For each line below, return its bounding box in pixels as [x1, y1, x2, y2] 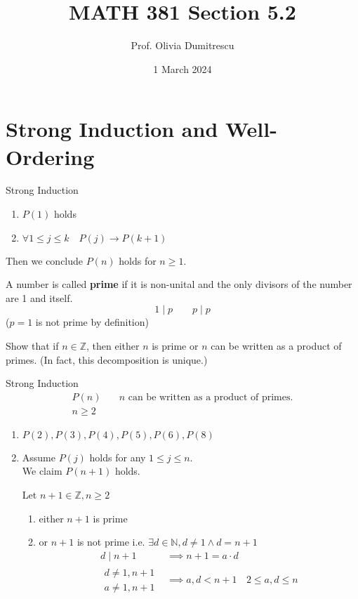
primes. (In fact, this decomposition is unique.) [6, 352, 208, 367]
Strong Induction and [6, 114, 218, 143]
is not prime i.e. [77, 534, 145, 549]
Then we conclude [6, 253, 84, 268]
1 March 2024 [153, 61, 212, 76]
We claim [22, 463, 62, 478]
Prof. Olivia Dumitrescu [131, 38, 234, 53]
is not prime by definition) [35, 315, 149, 329]
